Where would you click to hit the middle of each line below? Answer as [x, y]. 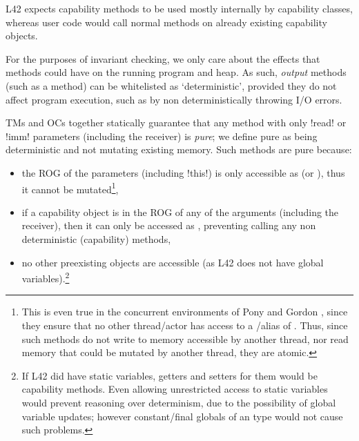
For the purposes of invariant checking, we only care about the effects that [163, 58]
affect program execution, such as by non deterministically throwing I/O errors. [174, 99]
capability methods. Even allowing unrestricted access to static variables [175, 389]
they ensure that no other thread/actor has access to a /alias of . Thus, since [185, 325]
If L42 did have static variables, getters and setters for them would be [169, 375]
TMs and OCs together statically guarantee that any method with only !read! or [176, 122]
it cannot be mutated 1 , [70, 188]
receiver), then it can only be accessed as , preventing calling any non [169, 225]
